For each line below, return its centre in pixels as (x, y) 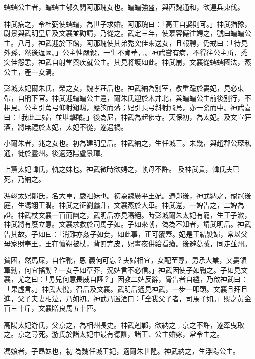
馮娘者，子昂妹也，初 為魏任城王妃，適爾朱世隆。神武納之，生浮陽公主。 (122, 350)
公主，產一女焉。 (31, 71)
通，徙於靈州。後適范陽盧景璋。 (55, 152)
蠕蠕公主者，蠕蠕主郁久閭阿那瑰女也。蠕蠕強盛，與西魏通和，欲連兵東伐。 (124, 7)
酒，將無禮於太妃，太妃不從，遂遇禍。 (66, 126)
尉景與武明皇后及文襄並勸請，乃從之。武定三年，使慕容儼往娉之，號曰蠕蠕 (124, 33)
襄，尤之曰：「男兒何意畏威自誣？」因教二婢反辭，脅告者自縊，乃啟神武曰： (126, 279)
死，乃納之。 (25, 179)
